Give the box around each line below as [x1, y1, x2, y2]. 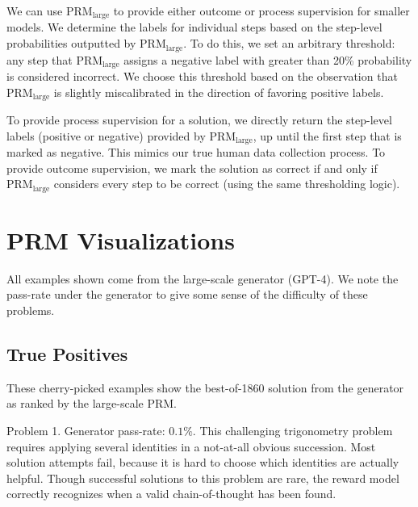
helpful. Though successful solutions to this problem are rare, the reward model [6, 469, 399, 486]
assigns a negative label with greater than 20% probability [123, 51, 412, 68]
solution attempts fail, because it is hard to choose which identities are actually [6, 454, 399, 471]
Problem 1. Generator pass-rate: [6, 421, 165, 438]
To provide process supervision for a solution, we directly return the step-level [6, 111, 392, 128]
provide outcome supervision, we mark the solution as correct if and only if [6, 159, 378, 176]
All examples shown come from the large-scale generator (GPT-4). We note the [6, 270, 399, 287]
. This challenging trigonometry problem [192, 421, 393, 438]
